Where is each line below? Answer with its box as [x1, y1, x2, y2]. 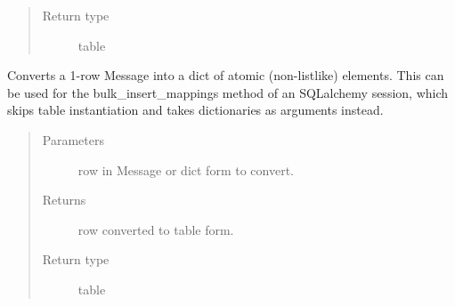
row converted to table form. [77, 220, 234, 238]
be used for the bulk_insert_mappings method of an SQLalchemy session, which [7, 83, 449, 101]
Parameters [42, 130, 104, 149]
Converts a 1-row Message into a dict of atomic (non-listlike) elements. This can [7, 66, 444, 85]
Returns [42, 190, 86, 209]
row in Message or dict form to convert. [77, 160, 294, 179]
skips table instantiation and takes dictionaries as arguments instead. [7, 101, 384, 119]
